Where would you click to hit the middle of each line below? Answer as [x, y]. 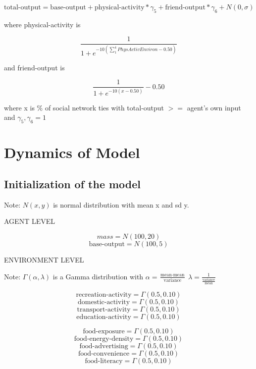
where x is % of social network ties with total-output [84, 107]
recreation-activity [104, 295]
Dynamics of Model [72, 152]
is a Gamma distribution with [98, 276]
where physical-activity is [42, 24]
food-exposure [104, 332]
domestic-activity [104, 302]
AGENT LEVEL [29, 221]
